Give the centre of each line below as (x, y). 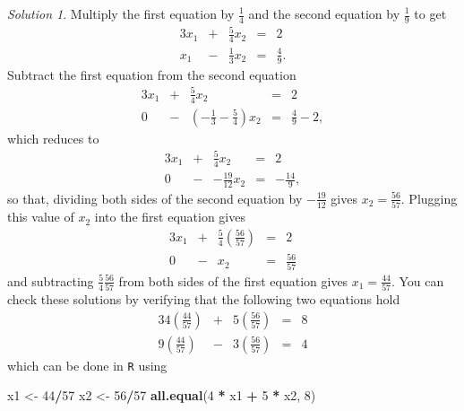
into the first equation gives (170, 217)
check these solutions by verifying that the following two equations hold (204, 299)
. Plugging (429, 198)
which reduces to (53, 138)
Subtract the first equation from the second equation (152, 74)
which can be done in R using (87, 365)
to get (430, 13)
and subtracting (51, 280)
